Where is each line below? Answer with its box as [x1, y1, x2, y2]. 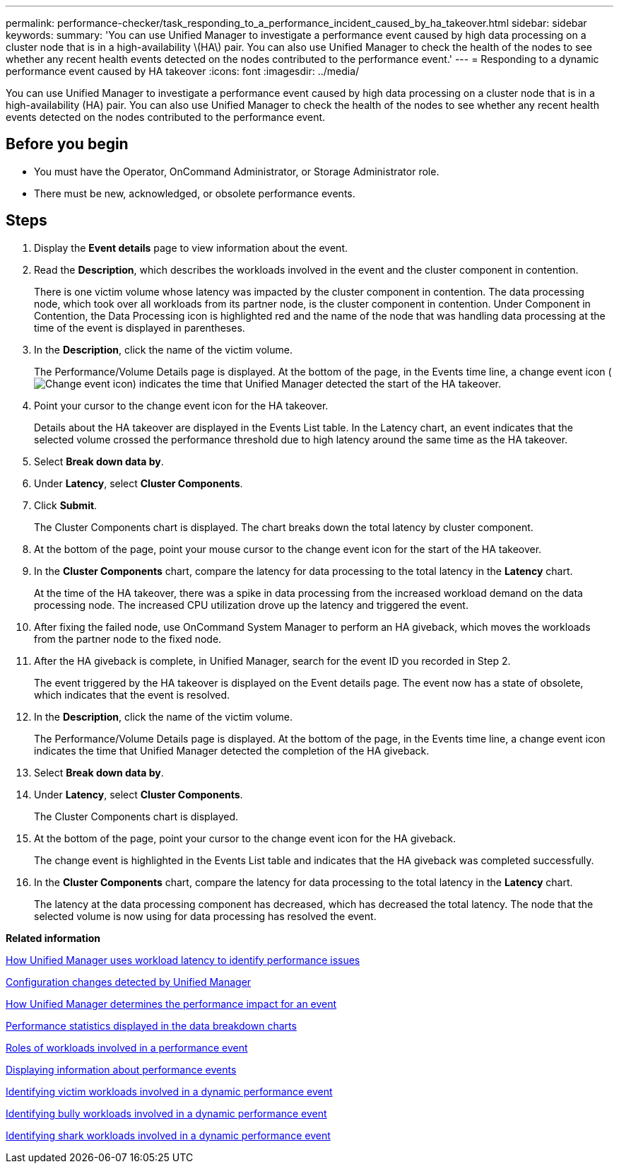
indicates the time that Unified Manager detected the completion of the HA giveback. [34, 744, 430, 757]
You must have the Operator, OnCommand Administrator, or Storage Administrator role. [34, 165, 440, 178]
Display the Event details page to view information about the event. [34, 241, 348, 254]
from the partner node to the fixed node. [34, 632, 222, 645]
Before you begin [6, 135, 129, 153]
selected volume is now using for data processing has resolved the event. [34, 909, 377, 922]
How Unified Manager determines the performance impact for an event [6, 997, 337, 1010]
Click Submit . [34, 499, 98, 511]
